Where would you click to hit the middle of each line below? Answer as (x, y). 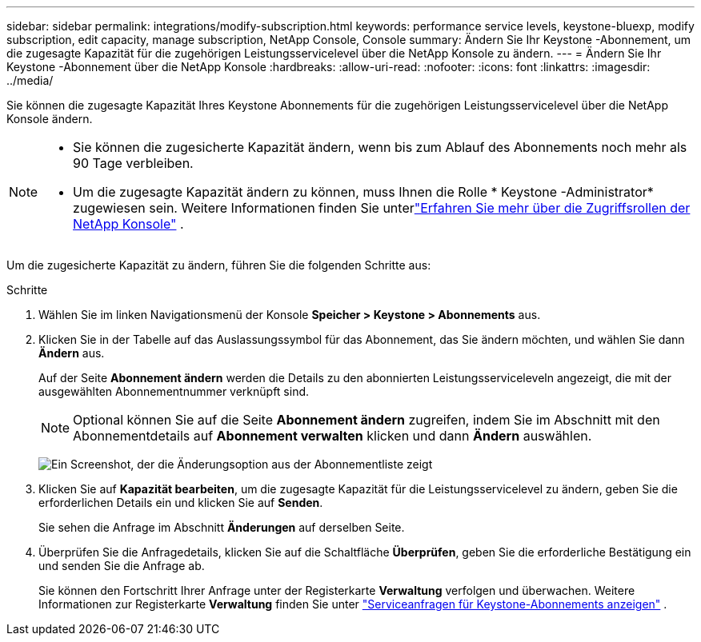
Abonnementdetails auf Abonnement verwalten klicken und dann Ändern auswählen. (332, 436)
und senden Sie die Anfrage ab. (122, 566)
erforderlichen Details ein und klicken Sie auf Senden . (181, 502)
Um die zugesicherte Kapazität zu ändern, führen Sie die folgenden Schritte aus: (219, 265)
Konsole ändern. (50, 119)
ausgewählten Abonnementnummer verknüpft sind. (174, 391)
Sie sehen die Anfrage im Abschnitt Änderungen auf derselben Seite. (222, 527)
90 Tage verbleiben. (133, 163)
